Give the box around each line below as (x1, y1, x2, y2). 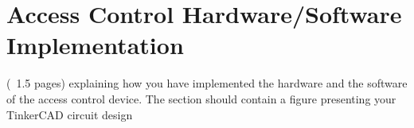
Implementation (6, 29, 184, 61)
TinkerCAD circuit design (6, 106, 133, 122)
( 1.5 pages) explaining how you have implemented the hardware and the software (6, 75, 408, 91)
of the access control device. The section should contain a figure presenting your (6, 90, 396, 107)
